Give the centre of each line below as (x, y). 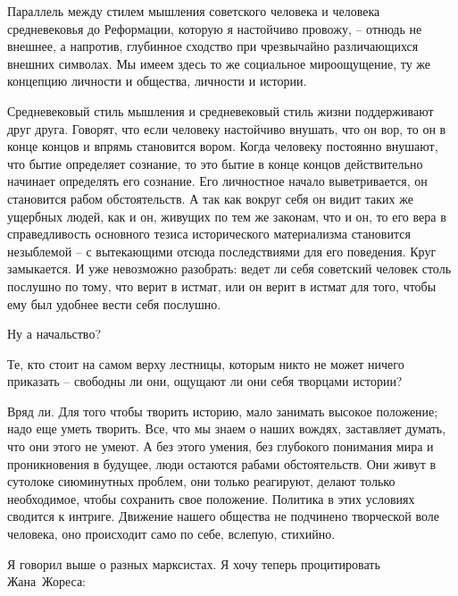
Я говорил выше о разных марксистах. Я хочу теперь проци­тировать (194, 563)
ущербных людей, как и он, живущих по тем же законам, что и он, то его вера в (227, 216)
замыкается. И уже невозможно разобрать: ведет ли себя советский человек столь (229, 269)
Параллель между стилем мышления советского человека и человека (194, 11)
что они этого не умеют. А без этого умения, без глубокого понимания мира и (221, 446)
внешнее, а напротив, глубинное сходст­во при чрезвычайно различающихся (213, 46)
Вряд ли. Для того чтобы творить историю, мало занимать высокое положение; (223, 411)
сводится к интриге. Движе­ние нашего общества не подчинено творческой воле (224, 516)
